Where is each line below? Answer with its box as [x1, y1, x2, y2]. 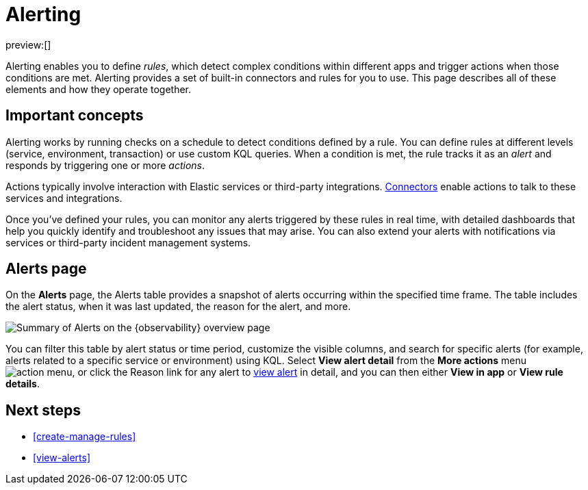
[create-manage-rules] [33, 430, 136, 443]
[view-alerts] [33, 452, 91, 464]
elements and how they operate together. [5, 83, 192, 95]
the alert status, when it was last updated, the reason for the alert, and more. [5, 300, 351, 313]
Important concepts [5, 107, 144, 125]
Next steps [5, 401, 81, 419]
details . [5, 378, 40, 390]
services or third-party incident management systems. [5, 236, 251, 248]
